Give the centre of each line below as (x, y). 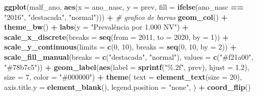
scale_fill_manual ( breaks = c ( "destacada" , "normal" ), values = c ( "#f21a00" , (129, 56)
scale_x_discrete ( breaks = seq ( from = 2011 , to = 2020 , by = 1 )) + (116, 37)
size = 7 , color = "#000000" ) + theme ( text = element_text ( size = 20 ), (123, 77)
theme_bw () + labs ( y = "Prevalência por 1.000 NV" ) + (96, 27)
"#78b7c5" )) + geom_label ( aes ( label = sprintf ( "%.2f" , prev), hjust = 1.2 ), (127, 67)
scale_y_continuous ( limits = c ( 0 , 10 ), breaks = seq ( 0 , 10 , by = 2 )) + (120, 47)
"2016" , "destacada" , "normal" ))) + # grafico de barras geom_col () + (116, 17)
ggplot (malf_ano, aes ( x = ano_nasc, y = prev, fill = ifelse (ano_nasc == (124, 7)
